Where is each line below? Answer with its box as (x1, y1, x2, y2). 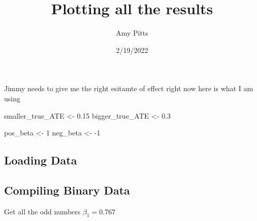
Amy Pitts (116, 27, 148, 38)
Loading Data (4, 152, 77, 168)
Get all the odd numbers (4, 206, 81, 216)
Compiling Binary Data (4, 182, 130, 198)
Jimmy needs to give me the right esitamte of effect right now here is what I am (4, 83, 253, 94)
